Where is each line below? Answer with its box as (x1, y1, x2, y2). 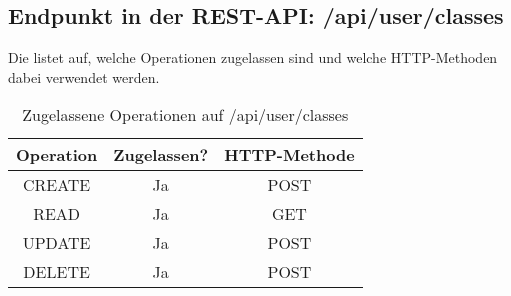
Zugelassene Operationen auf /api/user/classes (22, 103, 349, 127)
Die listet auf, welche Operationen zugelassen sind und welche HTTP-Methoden (8, 47, 498, 68)
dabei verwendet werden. (8, 66, 160, 87)
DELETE (23, 260, 90, 284)
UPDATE (22, 231, 91, 255)
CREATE (22, 173, 91, 197)
